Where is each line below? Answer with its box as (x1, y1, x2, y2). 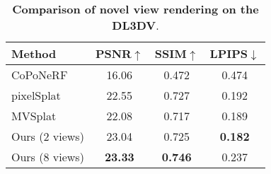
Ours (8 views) (11, 149, 84, 165)
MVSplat (11, 108, 57, 124)
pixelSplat (11, 87, 61, 103)
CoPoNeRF (11, 66, 68, 83)
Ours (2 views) (11, 128, 84, 144)
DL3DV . (112, 17, 159, 33)
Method (11, 45, 57, 62)
